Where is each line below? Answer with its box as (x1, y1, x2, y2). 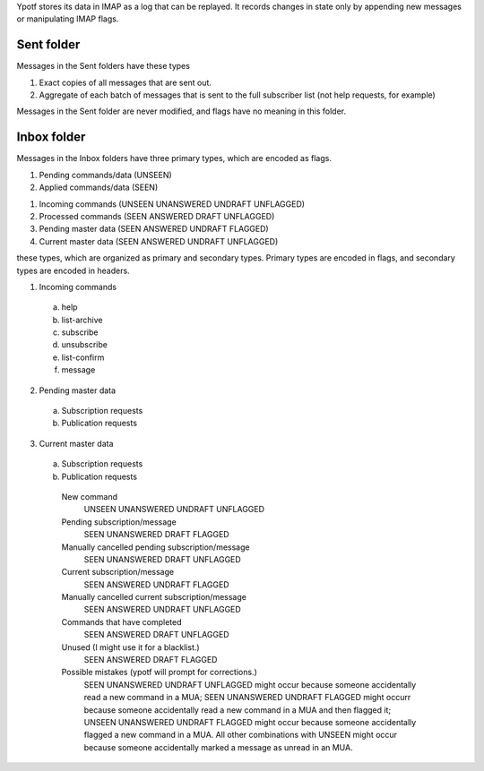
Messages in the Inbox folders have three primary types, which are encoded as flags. (16, 153, 332, 164)
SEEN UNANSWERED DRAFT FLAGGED (83, 529, 229, 540)
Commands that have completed (61, 616, 183, 627)
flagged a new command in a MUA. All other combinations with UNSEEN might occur (83, 730, 398, 741)
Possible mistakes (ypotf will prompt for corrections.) (61, 667, 257, 678)
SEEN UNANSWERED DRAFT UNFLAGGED (83, 553, 241, 564)
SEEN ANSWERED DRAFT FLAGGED (83, 655, 218, 665)
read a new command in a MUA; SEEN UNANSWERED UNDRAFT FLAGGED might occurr (83, 692, 411, 703)
